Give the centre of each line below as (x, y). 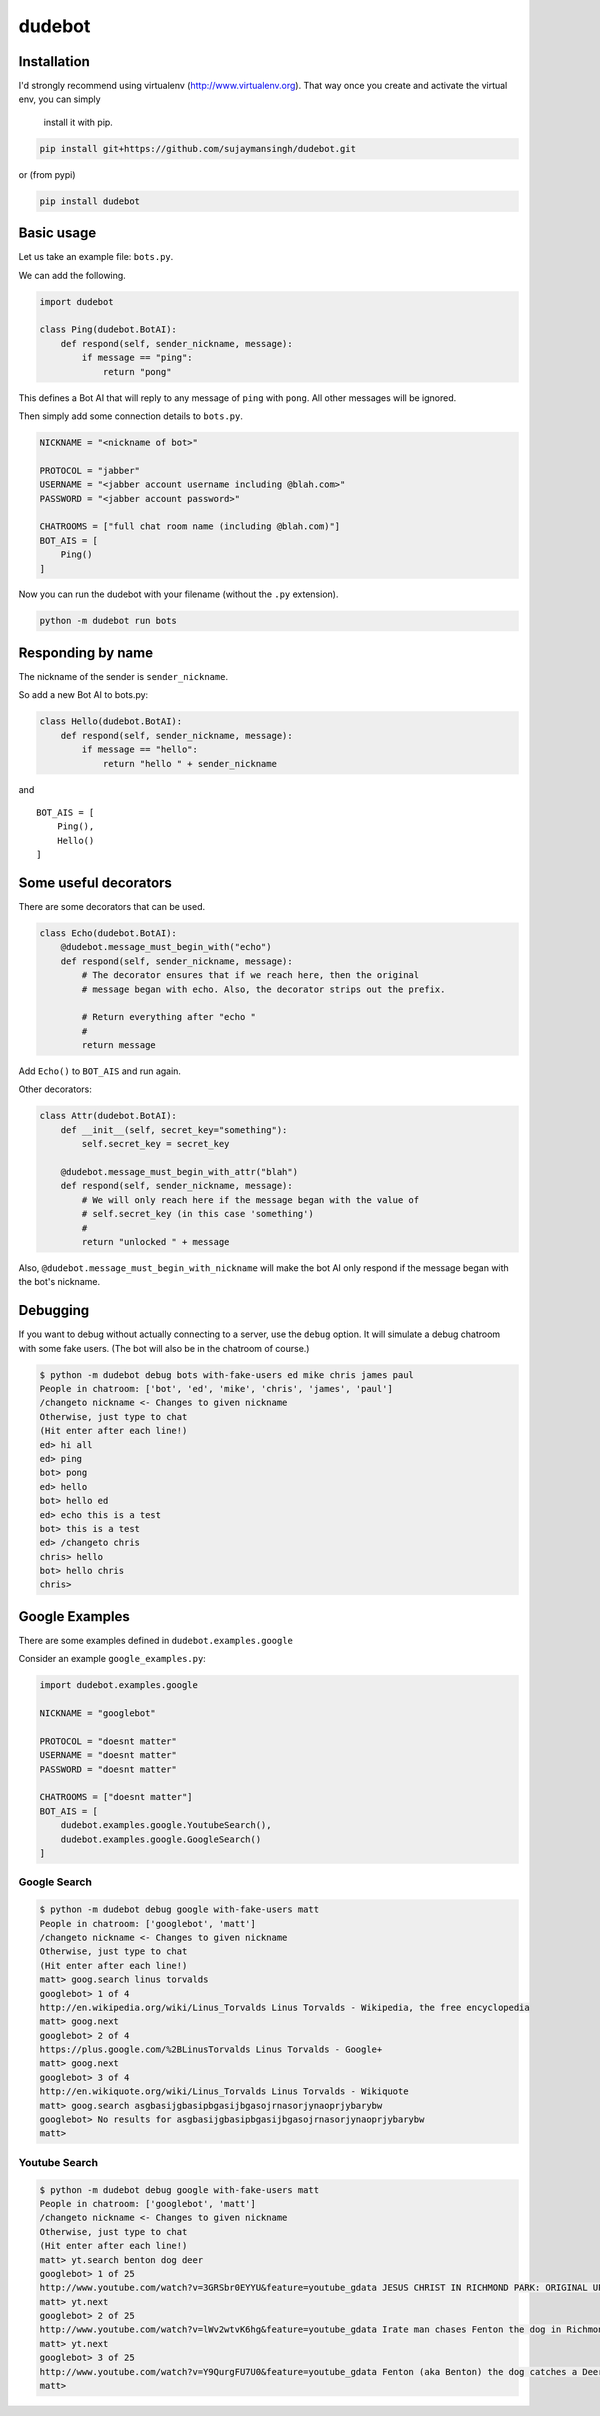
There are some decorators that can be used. (112, 906)
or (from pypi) (47, 174)
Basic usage (57, 233)
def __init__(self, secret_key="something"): (174, 1129)
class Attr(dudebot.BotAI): (108, 1116)
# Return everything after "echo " (169, 1017)
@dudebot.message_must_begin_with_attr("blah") (179, 1171)
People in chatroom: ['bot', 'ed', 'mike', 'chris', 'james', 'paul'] (216, 1388)
